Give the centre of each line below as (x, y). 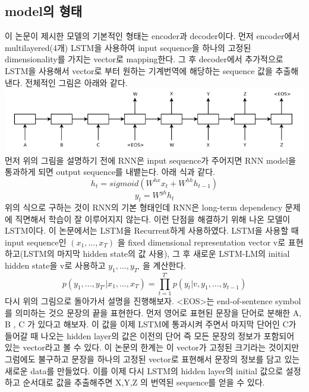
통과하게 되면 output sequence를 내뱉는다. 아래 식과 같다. (110, 172)
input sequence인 (36, 242)
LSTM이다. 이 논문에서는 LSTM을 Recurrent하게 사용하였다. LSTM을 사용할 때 (152, 230)
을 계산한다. (164, 265)
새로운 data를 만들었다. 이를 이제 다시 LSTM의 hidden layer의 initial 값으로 (144, 370)
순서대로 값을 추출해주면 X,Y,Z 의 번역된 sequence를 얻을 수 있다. (144, 382)
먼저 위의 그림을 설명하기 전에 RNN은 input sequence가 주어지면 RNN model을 (150, 160)
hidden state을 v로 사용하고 (55, 265)
